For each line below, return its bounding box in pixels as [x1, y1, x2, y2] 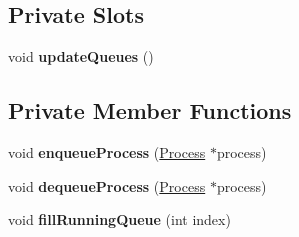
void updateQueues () [8, 46, 154, 67]
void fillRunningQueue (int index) [8, 209, 231, 230]
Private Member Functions [8, 95, 292, 126]
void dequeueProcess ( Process [8, 175, 206, 196]
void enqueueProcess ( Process [8, 142, 206, 162]
